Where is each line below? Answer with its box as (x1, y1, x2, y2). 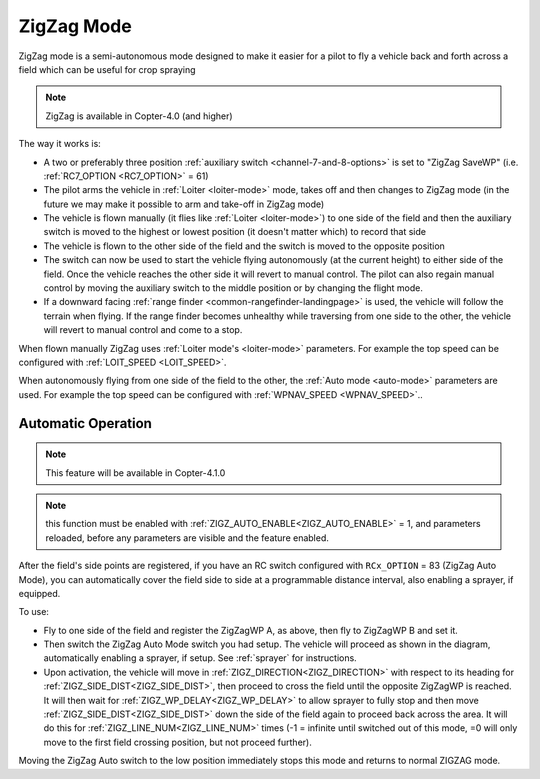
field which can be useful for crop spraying (18, 63, 196, 75)
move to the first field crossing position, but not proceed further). (43, 736, 312, 748)
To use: (18, 606, 50, 618)
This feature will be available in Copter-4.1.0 (45, 466, 226, 479)
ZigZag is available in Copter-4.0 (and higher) (45, 110, 234, 122)
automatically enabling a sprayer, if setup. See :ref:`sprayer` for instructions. (43, 652, 357, 664)
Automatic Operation (18, 415, 152, 432)
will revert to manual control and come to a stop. (43, 324, 243, 336)
